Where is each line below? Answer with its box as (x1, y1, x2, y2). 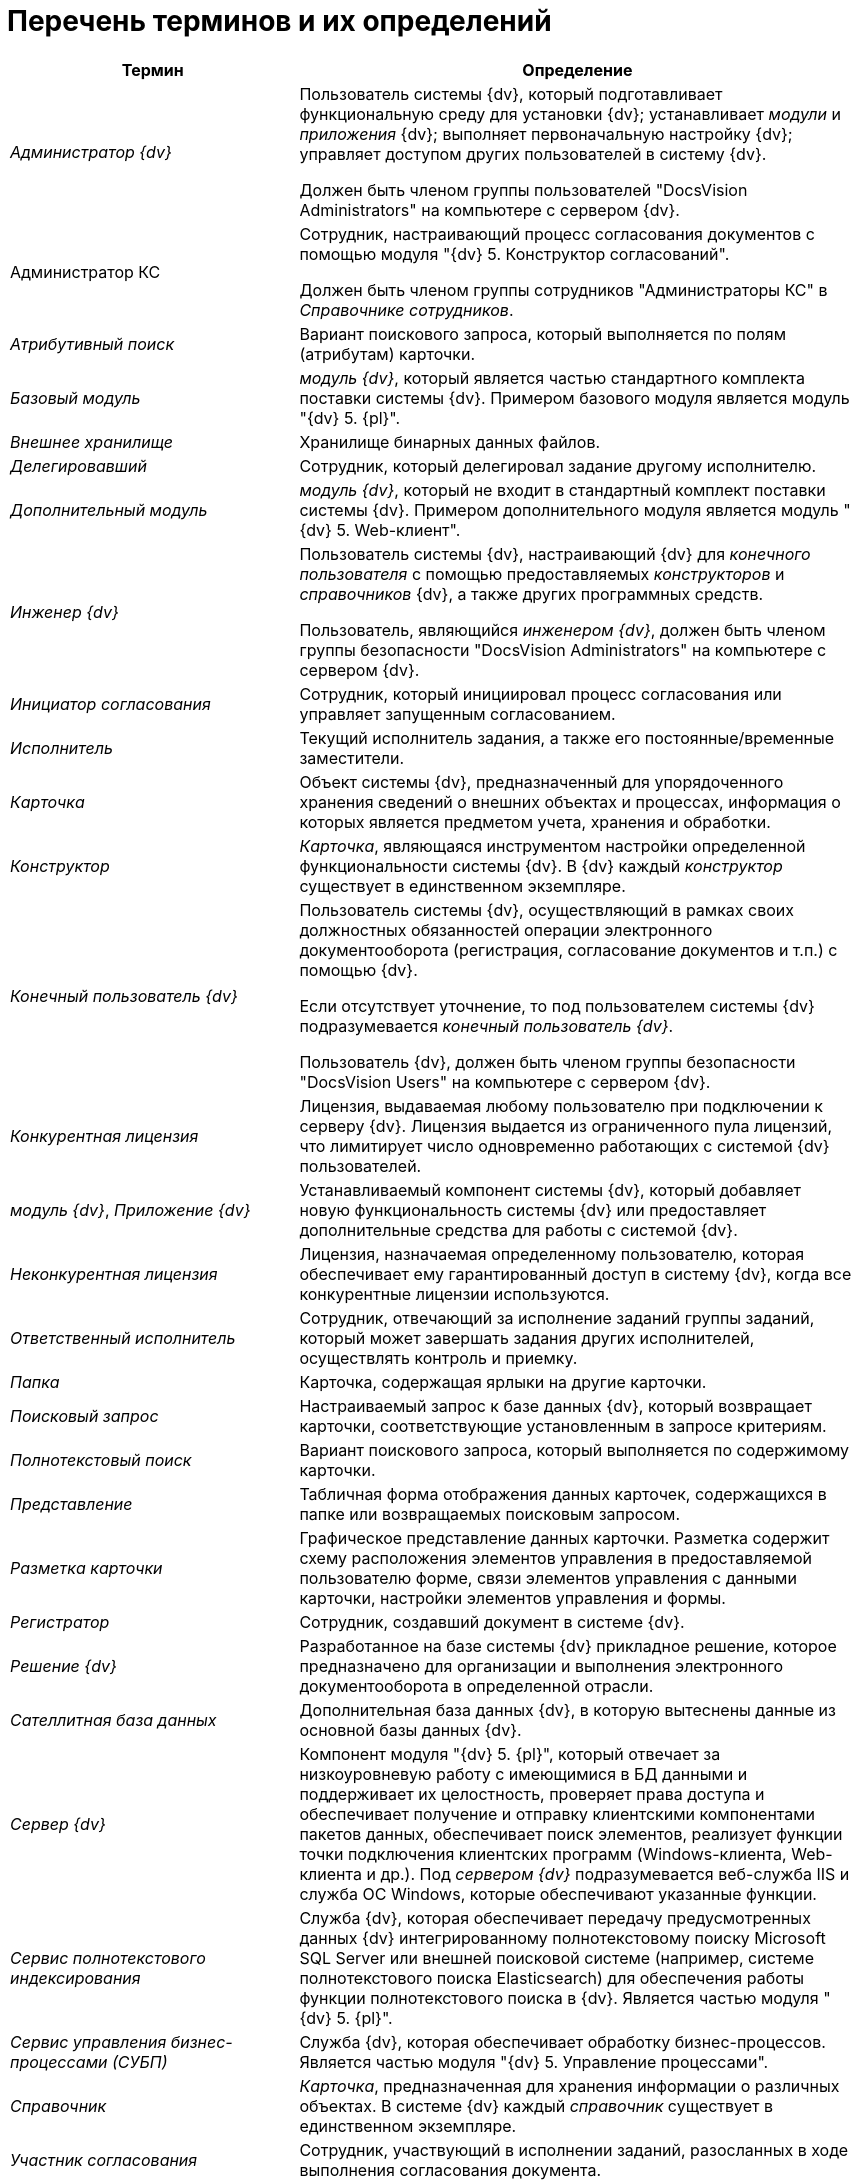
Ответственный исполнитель (10, 1327, 236, 1348)
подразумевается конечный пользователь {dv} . (299, 1015, 674, 1036)
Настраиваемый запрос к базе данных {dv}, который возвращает (299, 1395, 812, 1416)
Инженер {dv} (10, 601, 119, 622)
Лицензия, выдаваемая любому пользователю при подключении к (299, 1095, 823, 1116)
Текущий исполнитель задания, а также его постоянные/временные (299, 727, 835, 748)
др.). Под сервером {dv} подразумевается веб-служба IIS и (380, 1863, 850, 1884)
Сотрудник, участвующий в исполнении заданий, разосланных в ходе (299, 2139, 849, 2160)
